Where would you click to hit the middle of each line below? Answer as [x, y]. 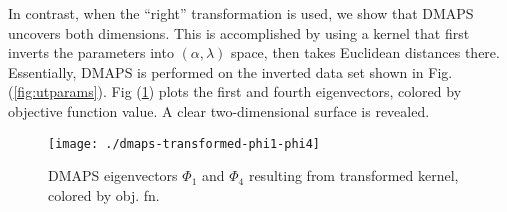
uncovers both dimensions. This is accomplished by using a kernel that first [239, 32]
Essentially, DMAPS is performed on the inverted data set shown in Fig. [230, 71]
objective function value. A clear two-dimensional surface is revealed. [219, 110]
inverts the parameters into [91, 52]
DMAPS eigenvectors [113, 175]
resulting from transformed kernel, [353, 175]
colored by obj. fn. [104, 194]
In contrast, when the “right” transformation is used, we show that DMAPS [241, 13]
